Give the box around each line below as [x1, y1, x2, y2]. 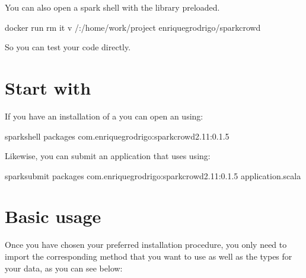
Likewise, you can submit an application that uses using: [5, 150, 211, 162]
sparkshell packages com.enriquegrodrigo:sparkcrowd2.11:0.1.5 [5, 130, 230, 142]
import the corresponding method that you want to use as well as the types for [5, 250, 292, 262]
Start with [5, 75, 91, 99]
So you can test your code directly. [5, 41, 131, 53]
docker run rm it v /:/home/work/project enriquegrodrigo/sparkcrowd [5, 21, 261, 33]
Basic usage [5, 204, 101, 228]
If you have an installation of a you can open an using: [5, 109, 203, 122]
